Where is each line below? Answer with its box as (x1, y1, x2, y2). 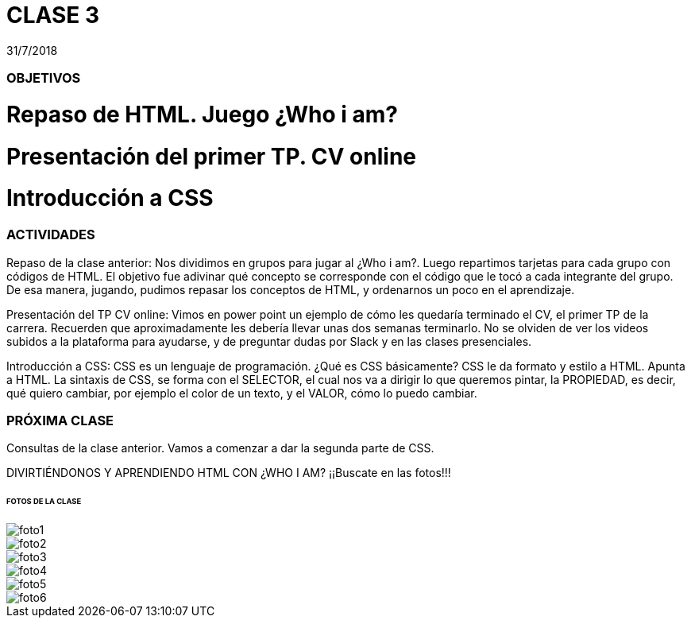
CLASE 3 (6, 2, 100, 29)
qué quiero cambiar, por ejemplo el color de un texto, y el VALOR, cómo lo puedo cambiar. (6, 386, 477, 400)
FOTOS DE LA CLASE (6, 497, 82, 506)
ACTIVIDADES (6, 227, 95, 243)
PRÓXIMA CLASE (6, 412, 114, 428)
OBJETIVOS (6, 70, 81, 87)
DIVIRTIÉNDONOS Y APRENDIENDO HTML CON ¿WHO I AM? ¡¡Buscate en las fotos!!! (6, 466, 451, 480)
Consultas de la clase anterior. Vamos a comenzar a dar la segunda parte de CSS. (6, 441, 434, 455)
